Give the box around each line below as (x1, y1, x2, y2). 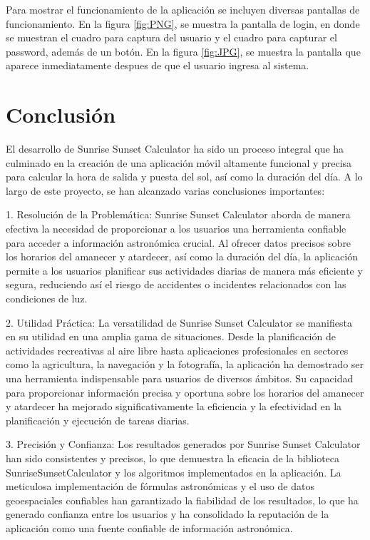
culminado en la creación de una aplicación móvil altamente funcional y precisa (6, 155, 352, 170)
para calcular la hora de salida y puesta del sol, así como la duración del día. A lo (6, 169, 363, 184)
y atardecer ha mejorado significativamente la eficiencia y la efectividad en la (6, 399, 342, 414)
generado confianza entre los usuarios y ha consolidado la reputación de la (6, 506, 329, 521)
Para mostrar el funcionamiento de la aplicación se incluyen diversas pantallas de (6, 2, 360, 16)
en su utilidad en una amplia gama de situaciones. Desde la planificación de (6, 329, 336, 344)
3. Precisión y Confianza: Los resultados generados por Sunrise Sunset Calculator (6, 437, 361, 452)
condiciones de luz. (6, 291, 88, 306)
